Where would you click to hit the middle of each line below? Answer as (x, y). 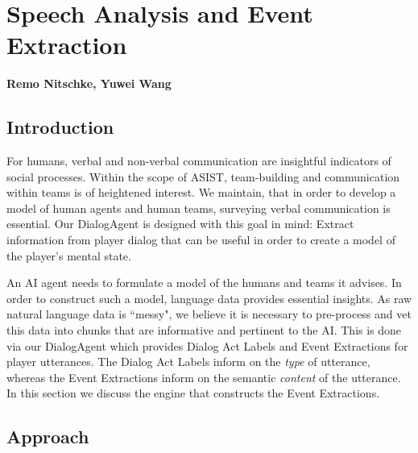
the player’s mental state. (69, 255)
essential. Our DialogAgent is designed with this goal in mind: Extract (180, 224)
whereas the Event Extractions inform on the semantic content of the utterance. (204, 377)
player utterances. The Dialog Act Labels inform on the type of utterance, (188, 362)
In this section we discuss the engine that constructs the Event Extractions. (193, 393)
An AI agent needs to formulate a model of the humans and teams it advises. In (204, 283)
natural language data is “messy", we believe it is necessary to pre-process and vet (209, 314)
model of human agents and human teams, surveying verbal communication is (199, 208)
